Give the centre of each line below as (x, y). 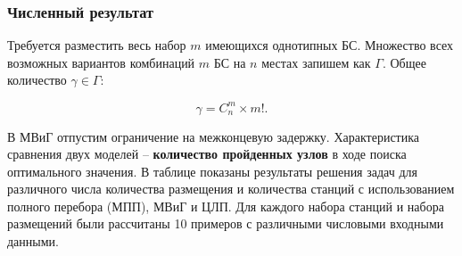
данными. (33, 241)
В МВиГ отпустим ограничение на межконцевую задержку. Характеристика (214, 136)
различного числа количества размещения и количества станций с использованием (231, 189)
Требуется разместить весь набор (97, 45)
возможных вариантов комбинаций (101, 62)
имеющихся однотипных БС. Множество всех (330, 45)
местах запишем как (316, 62)
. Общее (404, 62)
